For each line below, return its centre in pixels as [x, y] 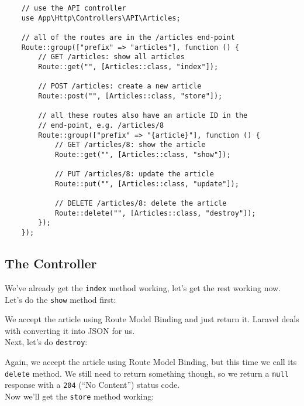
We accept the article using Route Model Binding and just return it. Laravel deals [152, 319]
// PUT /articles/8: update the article [134, 174]
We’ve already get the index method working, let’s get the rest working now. [143, 287]
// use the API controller [74, 8]
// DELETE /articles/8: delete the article [141, 204]
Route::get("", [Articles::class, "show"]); [143, 154]
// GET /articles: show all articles [111, 57]
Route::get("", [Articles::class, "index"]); [128, 66]
